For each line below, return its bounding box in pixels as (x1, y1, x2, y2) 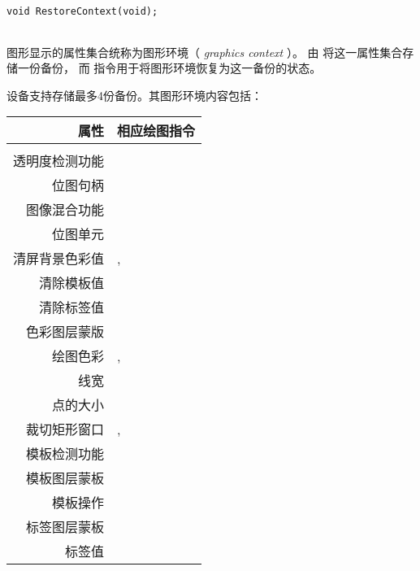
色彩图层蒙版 (26, 322, 105, 342)
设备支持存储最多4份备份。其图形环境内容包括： (6, 86, 262, 103)
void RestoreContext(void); (6, 6, 158, 17)
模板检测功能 (26, 444, 105, 464)
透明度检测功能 (13, 151, 105, 171)
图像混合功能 (26, 200, 105, 220)
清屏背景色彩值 (13, 249, 105, 268)
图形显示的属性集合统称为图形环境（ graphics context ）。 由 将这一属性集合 (6, 43, 403, 60)
